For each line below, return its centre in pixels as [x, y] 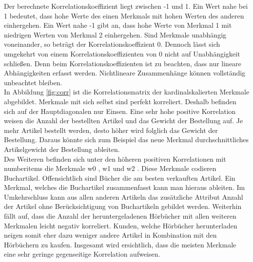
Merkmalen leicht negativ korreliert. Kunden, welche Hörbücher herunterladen [121, 225]
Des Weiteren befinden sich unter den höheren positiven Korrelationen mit [115, 159]
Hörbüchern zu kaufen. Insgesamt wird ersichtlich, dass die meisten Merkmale [120, 244]
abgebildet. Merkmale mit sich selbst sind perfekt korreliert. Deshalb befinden [120, 101]
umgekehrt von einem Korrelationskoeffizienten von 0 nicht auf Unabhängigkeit [122, 53]
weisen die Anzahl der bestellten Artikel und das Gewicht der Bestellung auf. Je [124, 121]
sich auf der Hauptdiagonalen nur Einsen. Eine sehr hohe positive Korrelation [120, 111]
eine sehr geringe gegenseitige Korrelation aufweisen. [82, 254]
